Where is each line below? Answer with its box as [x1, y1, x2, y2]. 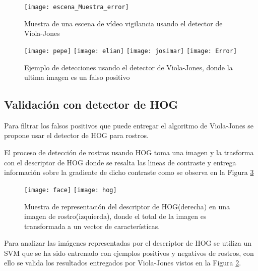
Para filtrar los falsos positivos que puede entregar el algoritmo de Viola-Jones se [4, 120, 254, 130]
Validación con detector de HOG [4, 97, 178, 112]
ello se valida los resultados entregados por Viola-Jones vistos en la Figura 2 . [4, 257, 241, 268]
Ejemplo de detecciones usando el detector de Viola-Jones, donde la [24, 62, 233, 72]
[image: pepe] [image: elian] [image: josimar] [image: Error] [24, 47, 237, 55]
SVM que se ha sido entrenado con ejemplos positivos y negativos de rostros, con [4, 247, 254, 258]
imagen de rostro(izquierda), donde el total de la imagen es [24, 211, 207, 221]
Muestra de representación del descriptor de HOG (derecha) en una [24, 201, 230, 211]
